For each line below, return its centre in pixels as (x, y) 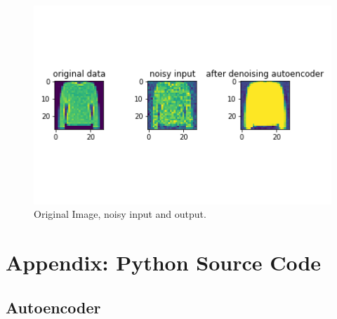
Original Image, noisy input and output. (120, 214)
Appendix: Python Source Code (164, 262)
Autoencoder (53, 307)
